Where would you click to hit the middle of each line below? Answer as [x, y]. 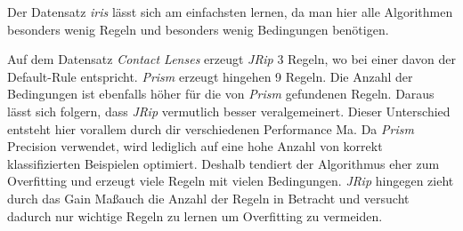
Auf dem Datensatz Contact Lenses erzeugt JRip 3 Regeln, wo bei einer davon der [231, 59]
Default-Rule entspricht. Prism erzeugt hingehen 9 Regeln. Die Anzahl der [210, 76]
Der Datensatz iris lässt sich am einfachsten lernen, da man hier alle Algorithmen [230, 12]
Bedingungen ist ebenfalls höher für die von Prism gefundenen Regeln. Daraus [221, 94]
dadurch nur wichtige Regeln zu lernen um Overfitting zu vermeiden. [195, 215]
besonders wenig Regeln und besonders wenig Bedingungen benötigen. [198, 29]
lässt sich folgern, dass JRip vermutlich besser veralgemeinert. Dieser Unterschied [229, 111]
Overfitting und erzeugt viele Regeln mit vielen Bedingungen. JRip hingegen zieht [231, 181]
